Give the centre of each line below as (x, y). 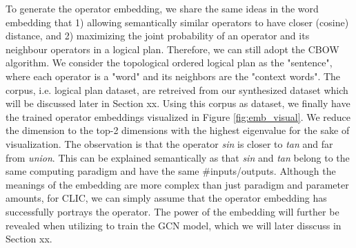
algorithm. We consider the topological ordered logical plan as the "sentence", (169, 63)
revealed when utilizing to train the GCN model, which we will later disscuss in (174, 225)
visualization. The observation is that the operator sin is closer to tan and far (169, 143)
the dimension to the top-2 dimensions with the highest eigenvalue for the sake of (178, 130)
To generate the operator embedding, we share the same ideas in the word (162, 8)
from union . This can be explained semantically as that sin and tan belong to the (178, 157)
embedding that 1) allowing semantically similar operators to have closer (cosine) (177, 22)
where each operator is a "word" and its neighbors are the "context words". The (173, 76)
